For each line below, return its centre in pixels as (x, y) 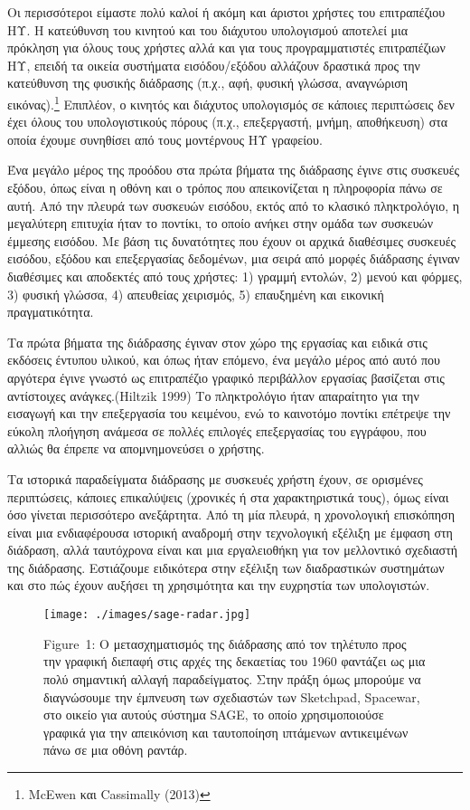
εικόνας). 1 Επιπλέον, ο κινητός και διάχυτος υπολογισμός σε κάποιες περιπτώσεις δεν (231, 102)
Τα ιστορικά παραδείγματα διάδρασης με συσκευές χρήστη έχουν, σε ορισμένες (215, 478)
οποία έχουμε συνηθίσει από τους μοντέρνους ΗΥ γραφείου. (165, 139)
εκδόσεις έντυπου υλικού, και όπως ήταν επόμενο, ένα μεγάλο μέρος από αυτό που (224, 360)
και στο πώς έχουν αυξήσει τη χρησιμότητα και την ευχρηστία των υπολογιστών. (219, 585)
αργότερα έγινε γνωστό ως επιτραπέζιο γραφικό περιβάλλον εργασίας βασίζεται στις (226, 377)
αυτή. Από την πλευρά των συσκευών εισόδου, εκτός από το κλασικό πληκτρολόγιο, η (234, 205)
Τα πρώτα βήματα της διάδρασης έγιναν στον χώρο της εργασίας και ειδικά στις (217, 342)
